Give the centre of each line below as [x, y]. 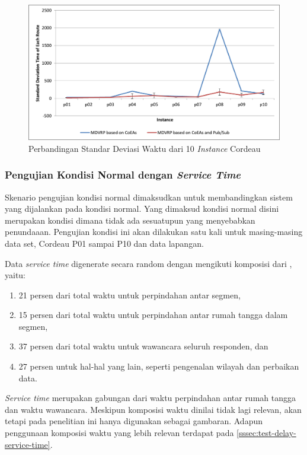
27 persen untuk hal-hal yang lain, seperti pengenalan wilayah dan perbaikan [159, 366]
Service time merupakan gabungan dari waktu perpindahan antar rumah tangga [150, 398]
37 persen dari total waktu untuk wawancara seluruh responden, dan [143, 346]
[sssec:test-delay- [266, 433]
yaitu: [15, 275]
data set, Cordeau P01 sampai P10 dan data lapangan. [104, 243]
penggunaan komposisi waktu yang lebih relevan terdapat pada [119, 433]
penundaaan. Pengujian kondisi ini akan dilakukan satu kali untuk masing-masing [154, 232]
